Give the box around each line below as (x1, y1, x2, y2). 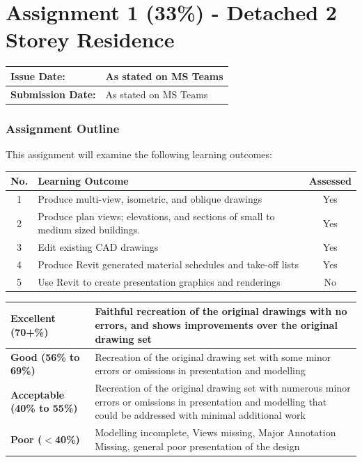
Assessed (308, 174, 352, 188)
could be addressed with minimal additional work (95, 408, 306, 422)
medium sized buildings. (38, 222, 141, 237)
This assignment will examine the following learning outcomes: (6, 146, 272, 161)
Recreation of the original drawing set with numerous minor (95, 380, 351, 394)
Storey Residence (6, 25, 175, 54)
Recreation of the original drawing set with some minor (95, 349, 331, 364)
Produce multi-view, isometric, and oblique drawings (38, 191, 262, 206)
